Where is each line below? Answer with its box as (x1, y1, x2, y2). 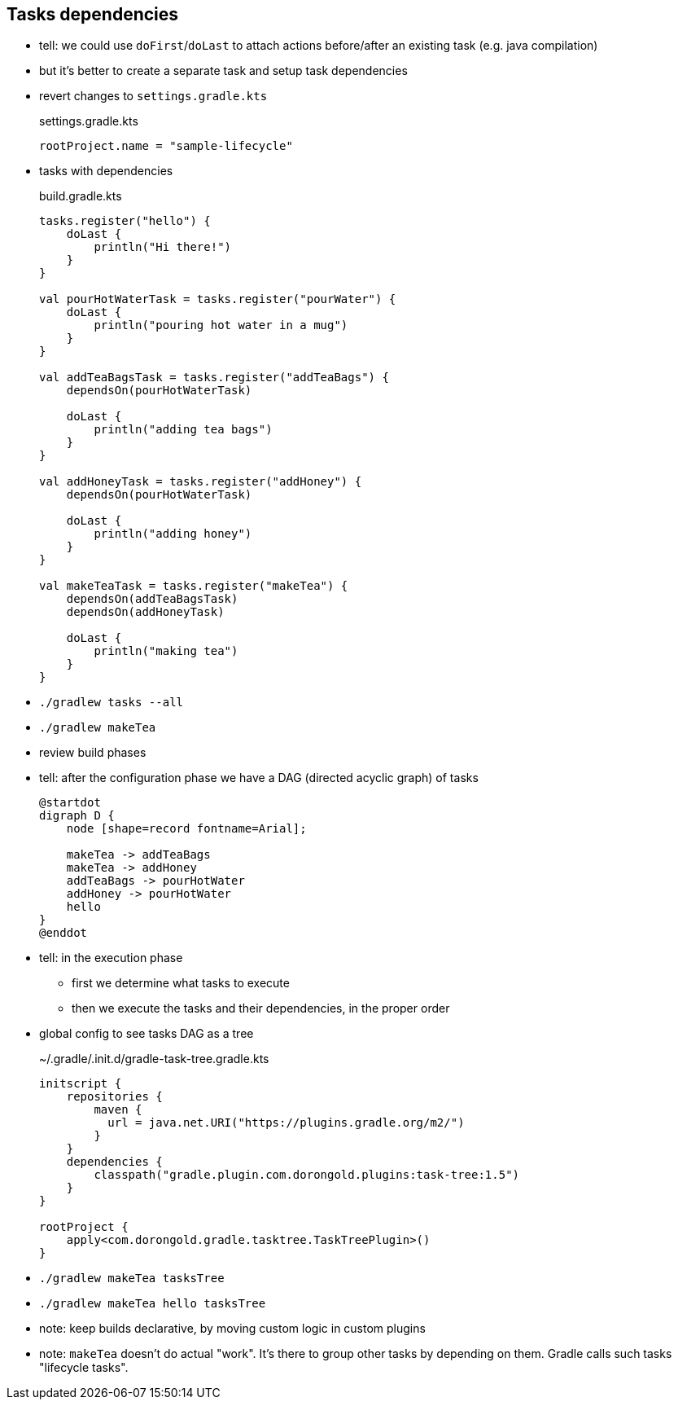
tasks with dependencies (39, 164, 173, 178)
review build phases (39, 745, 147, 760)
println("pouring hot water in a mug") (94, 319, 348, 332)
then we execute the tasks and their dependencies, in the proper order (72, 1001, 450, 1016)
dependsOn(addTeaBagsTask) (66, 592, 238, 606)
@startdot (39, 796, 101, 810)
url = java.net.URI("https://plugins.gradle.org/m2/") (107, 1116, 465, 1130)
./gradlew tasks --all (39, 696, 184, 710)
